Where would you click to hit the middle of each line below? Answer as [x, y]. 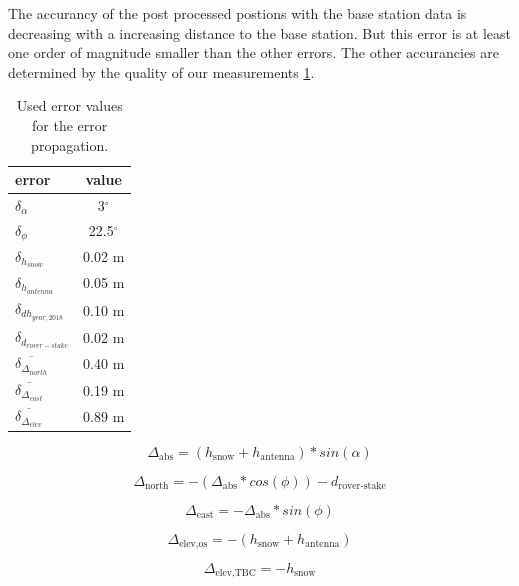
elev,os [193, 543]
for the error [70, 124]
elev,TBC [235, 573]
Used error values [69, 105]
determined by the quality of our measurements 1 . [161, 71]
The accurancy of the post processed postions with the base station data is [237, 13]
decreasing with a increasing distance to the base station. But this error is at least [260, 32]
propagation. [70, 144]
